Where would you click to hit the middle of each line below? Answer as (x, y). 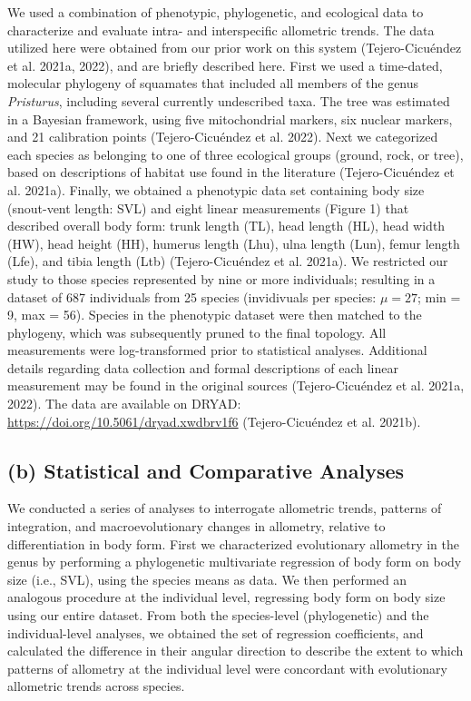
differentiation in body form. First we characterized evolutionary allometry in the (233, 543)
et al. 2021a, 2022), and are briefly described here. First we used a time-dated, (225, 65)
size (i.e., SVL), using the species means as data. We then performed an (207, 579)
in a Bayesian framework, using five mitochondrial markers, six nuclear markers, (230, 118)
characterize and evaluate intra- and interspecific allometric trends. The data (221, 30)
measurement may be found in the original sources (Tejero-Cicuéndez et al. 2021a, (236, 385)
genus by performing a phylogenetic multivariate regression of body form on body (235, 562)
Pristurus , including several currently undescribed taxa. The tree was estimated (229, 100)
